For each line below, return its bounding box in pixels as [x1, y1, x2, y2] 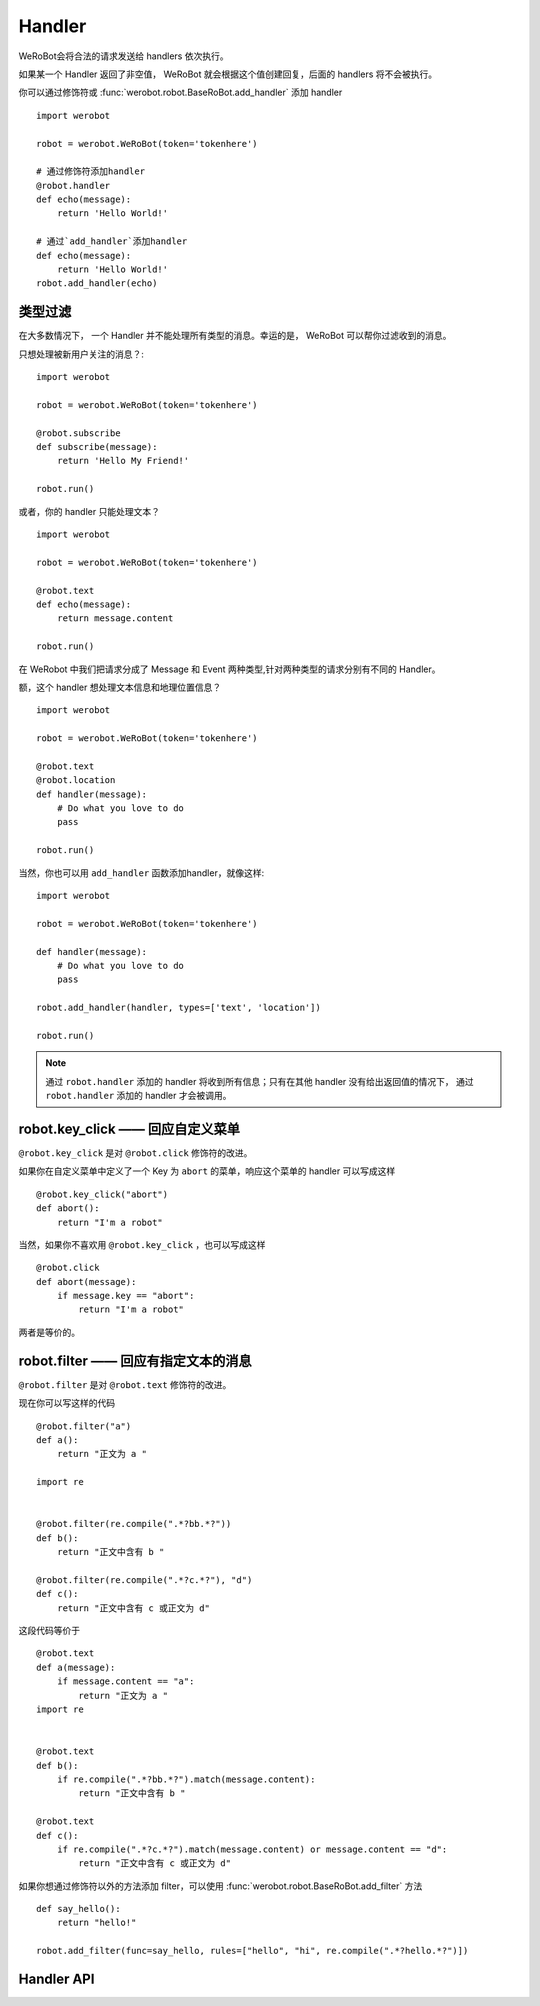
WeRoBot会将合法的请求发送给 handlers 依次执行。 [18, 50, 229, 62]
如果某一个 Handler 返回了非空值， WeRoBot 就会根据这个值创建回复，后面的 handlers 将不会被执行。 [18, 68, 438, 80]
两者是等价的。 [18, 1326, 80, 1338]
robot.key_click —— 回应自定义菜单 [18, 1120, 240, 1137]
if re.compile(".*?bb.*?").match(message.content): [56, 1773, 316, 1785]
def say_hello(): [36, 1903, 121, 1915]
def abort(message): [36, 1276, 137, 1287]
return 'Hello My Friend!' [56, 455, 190, 467]
